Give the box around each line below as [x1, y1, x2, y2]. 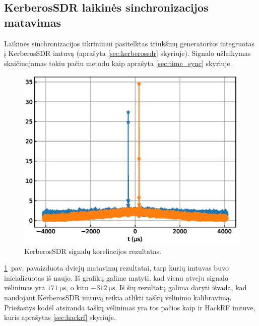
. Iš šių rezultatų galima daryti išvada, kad [115, 282, 247, 293]
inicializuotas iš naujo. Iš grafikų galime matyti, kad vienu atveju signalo [4, 272, 228, 283]
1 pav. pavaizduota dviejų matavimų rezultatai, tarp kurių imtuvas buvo [4, 263, 229, 273]
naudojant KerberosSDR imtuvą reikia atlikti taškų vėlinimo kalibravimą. [4, 292, 232, 302]
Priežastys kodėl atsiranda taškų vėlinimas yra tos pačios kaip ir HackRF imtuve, [4, 302, 255, 312]
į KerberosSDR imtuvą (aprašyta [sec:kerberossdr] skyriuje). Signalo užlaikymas [4, 48, 251, 58]
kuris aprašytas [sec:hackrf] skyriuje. [4, 312, 116, 322]
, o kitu [66, 282, 89, 293]
